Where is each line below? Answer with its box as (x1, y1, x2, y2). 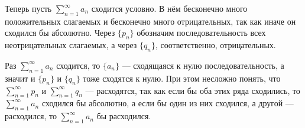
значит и (5, 72, 35, 84)
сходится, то (56, 59, 100, 71)
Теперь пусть (5, 2, 52, 14)
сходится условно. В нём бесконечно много (91, 2, 248, 14)
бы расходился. (96, 110, 151, 122)
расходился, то (5, 110, 57, 122)
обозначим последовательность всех (137, 26, 266, 39)
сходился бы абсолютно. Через (5, 26, 115, 39)
